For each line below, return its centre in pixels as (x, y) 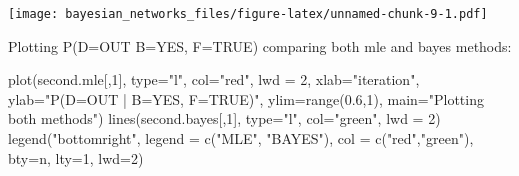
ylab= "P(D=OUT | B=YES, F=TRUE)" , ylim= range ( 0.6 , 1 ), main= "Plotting (246, 98)
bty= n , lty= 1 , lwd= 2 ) (76, 157)
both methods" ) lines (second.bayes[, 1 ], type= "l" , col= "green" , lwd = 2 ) (224, 118)
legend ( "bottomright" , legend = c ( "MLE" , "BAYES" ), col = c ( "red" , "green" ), (241, 138)
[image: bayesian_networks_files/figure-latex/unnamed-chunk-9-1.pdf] (248, 14)
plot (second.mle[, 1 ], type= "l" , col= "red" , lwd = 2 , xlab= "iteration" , (214, 79)
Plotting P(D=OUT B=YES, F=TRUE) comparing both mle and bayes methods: (260, 45)
